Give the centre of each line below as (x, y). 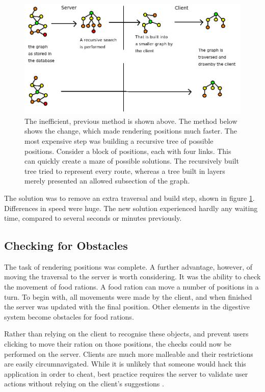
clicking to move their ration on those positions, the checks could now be (118, 344)
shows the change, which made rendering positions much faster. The (131, 131)
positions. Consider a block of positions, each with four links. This (128, 151)
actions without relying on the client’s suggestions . (84, 384)
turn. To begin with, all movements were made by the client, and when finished (128, 296)
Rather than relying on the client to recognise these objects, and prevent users (126, 334)
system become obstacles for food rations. (69, 316)
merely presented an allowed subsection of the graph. (107, 181)
